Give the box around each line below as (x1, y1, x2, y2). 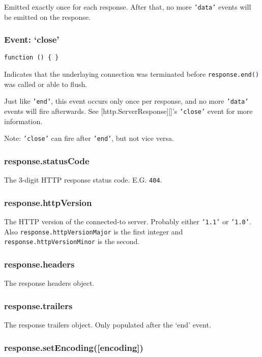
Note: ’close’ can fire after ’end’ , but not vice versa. (4, 133, 174, 143)
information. (4, 115, 43, 126)
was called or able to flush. (4, 78, 88, 89)
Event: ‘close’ (4, 33, 60, 46)
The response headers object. (4, 278, 95, 288)
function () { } (4, 54, 59, 62)
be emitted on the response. (4, 11, 91, 22)
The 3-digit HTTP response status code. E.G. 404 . (4, 174, 162, 185)
